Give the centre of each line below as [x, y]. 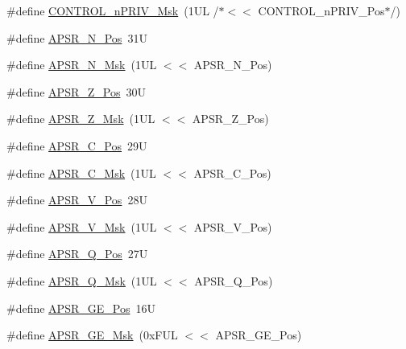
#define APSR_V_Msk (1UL [82, 226]
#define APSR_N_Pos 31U [77, 37]
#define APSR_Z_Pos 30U [76, 91]
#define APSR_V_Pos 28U [77, 200]
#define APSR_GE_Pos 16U [81, 308]
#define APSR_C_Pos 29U [77, 145]
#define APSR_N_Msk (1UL [82, 65]
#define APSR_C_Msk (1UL [81, 172]
